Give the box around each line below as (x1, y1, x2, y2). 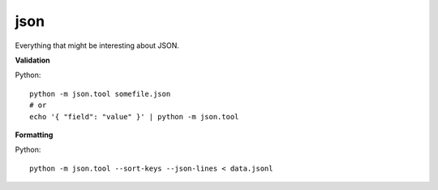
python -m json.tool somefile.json (29, 89, 171, 98)
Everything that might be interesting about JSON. (15, 41, 180, 50)
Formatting (15, 130, 54, 140)
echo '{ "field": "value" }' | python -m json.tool (29, 112, 239, 121)
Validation (15, 55, 50, 65)
